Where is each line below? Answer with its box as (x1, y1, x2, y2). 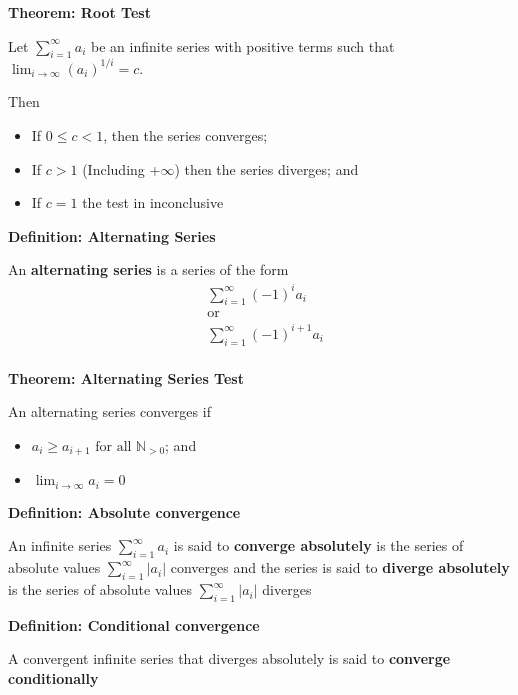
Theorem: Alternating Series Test (8, 367, 244, 388)
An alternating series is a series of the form (8, 259, 289, 280)
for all (95, 439, 132, 454)
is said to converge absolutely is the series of (173, 535, 464, 556)
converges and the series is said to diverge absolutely (170, 557, 510, 578)
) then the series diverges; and (174, 158, 359, 179)
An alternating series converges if (8, 401, 211, 422)
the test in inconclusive (82, 192, 224, 213)
